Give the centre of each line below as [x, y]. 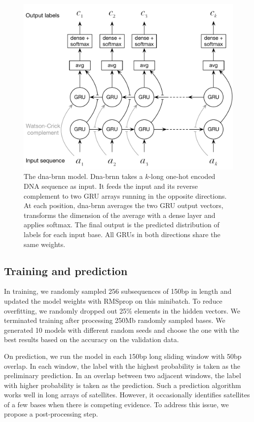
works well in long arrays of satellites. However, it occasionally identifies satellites [127, 395]
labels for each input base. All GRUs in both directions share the [122, 234]
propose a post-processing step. [51, 414]
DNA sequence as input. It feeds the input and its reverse [111, 186]
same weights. [45, 244]
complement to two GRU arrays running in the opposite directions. [125, 195]
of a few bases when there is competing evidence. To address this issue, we [116, 404]
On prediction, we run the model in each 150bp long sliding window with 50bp [123, 356]
